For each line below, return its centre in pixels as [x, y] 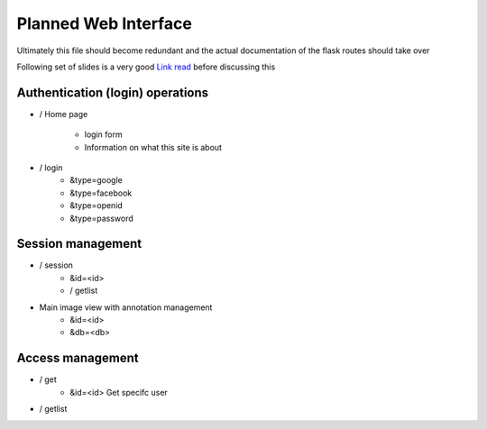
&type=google [96, 180]
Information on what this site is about [153, 147]
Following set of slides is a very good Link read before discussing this [146, 67]
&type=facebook [101, 193]
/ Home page [64, 114]
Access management [78, 358]
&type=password [102, 218]
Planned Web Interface [105, 23]
